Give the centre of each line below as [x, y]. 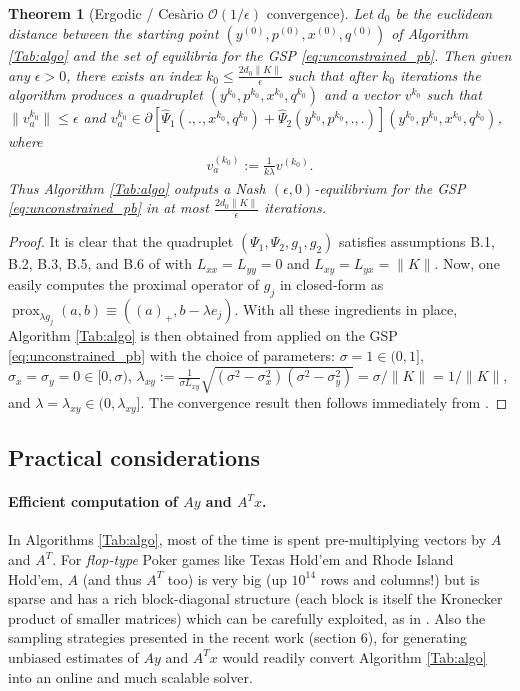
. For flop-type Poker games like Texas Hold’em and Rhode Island [253, 559]
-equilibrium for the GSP [390, 187]
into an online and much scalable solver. [130, 676]
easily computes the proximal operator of [134, 283]
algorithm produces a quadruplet [105, 94]
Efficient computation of [93, 501]
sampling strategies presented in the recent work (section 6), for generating [238, 637]
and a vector [361, 94]
